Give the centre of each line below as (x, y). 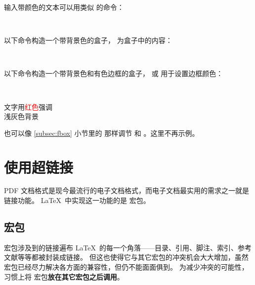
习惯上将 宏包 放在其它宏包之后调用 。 (64, 276)
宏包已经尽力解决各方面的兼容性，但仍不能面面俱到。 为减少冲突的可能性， (126, 267)
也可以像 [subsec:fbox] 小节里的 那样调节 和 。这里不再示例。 (102, 133)
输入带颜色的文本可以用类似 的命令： (64, 7)
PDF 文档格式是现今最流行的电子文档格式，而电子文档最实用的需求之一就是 (127, 190)
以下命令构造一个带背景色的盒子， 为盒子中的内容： (88, 40)
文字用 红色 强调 (28, 106)
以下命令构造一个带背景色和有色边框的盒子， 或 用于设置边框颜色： (114, 73)
